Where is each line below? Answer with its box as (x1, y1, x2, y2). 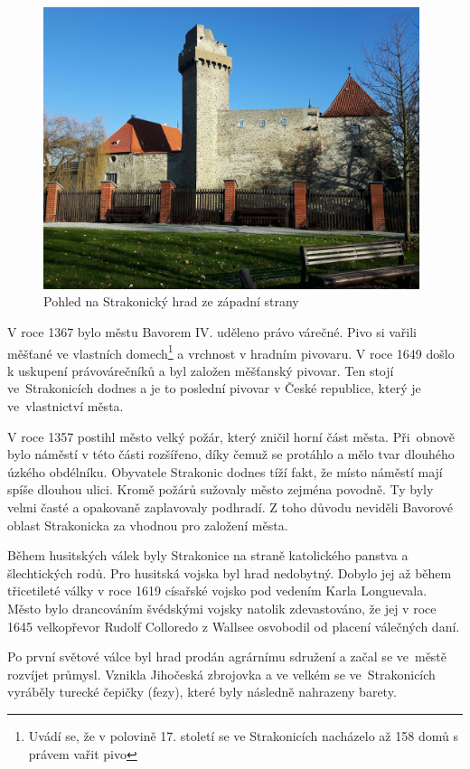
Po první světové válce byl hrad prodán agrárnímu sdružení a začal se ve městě (7, 647, 447, 666)
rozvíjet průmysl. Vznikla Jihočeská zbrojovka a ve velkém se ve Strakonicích (7, 664, 436, 683)
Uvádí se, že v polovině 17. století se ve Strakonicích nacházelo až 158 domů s (28, 726, 458, 745)
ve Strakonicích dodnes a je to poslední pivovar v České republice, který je (7, 379, 421, 398)
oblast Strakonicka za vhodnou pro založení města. (7, 515, 288, 534)
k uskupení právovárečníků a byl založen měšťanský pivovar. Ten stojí (7, 361, 394, 380)
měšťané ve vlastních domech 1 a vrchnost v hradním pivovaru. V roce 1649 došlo (7, 341, 455, 362)
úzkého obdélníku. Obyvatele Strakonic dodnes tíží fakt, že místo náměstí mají (7, 462, 443, 481)
